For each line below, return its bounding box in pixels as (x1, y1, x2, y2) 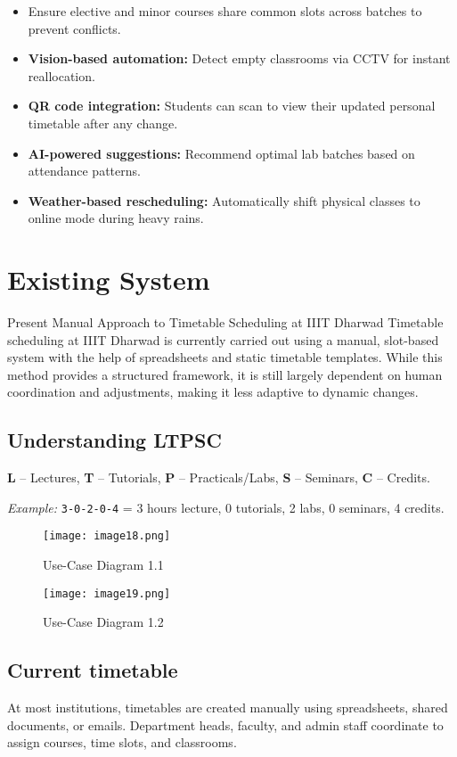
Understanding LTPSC (7, 426, 222, 454)
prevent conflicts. (28, 19, 121, 37)
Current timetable (7, 656, 178, 684)
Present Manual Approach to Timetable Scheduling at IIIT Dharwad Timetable (7, 313, 444, 332)
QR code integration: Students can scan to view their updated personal (28, 96, 436, 115)
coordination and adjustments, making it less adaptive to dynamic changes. (7, 383, 419, 401)
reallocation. (28, 66, 95, 85)
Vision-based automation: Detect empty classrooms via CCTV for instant (28, 49, 451, 68)
